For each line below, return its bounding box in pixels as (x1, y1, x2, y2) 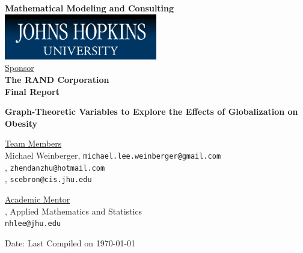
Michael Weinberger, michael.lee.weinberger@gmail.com (5, 148, 221, 161)
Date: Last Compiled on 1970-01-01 (5, 236, 136, 249)
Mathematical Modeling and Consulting (5, 2, 174, 14)
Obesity (5, 117, 37, 129)
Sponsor (5, 61, 34, 74)
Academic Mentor (5, 192, 70, 205)
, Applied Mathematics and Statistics (5, 204, 142, 217)
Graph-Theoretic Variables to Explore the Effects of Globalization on (5, 105, 298, 118)
